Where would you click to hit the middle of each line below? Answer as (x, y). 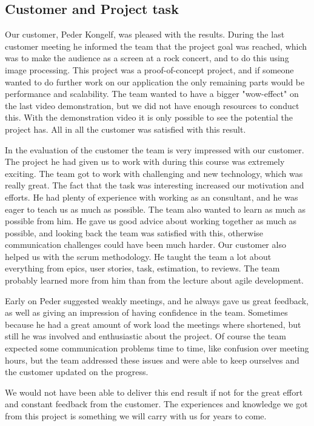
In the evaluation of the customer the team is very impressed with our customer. (155, 149)
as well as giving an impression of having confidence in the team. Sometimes (146, 312)
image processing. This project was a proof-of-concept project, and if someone (149, 69)
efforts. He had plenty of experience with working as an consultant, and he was (152, 197)
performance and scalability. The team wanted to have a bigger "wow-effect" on (152, 94)
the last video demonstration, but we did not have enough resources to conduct (152, 105)
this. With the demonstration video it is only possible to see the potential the (149, 117)
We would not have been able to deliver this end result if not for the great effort (154, 392)
